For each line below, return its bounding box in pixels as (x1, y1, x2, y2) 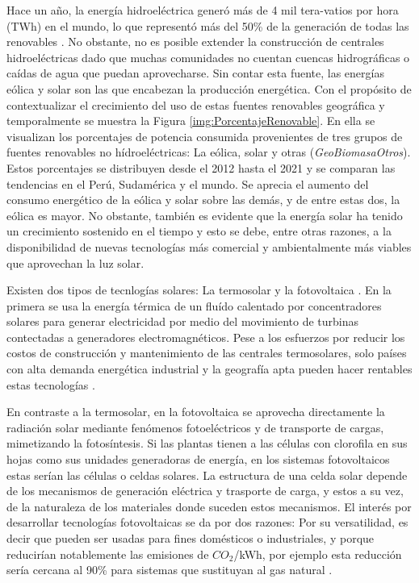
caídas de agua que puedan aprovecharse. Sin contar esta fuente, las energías (6, 65, 384, 81)
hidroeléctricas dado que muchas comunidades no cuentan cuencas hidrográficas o (6, 48, 410, 65)
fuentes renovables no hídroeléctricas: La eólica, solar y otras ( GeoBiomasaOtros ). (6, 144, 411, 160)
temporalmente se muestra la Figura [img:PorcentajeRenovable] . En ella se (6, 112, 375, 129)
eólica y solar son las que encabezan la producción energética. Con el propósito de (6, 80, 412, 97)
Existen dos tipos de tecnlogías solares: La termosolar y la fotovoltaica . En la (6, 281, 392, 298)
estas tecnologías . (6, 376, 95, 393)
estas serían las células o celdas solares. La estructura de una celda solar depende (6, 466, 408, 483)
